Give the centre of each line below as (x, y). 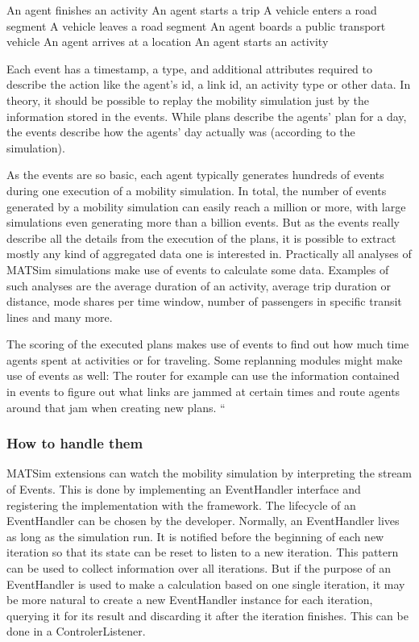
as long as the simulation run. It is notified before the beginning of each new (195, 536)
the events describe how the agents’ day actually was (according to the (181, 132)
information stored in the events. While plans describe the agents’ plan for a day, (207, 116)
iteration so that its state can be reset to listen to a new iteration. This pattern (203, 552)
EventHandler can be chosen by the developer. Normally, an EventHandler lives (203, 521)
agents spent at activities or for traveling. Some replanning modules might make (205, 359)
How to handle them (75, 443)
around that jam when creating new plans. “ (116, 407)
